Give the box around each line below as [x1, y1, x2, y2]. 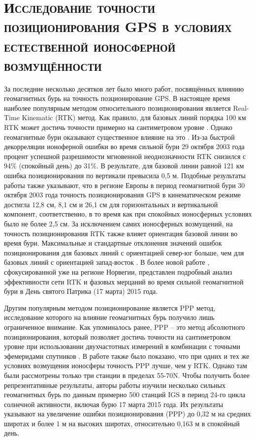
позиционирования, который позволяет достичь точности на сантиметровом [4, 331, 231, 342]
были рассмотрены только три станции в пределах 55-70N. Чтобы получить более [4, 370, 250, 380]
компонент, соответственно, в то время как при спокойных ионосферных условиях [4, 209, 252, 219]
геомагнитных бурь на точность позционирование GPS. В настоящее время [4, 93, 230, 103]
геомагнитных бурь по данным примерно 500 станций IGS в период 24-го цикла [4, 389, 246, 400]
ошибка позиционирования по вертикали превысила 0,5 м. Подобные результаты [4, 170, 246, 181]
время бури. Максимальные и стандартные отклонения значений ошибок [4, 238, 222, 248]
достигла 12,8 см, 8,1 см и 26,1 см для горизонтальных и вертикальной [4, 199, 218, 209]
